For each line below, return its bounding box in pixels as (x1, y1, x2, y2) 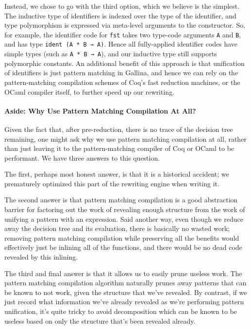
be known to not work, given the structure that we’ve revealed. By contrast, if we (4, 287, 247, 297)
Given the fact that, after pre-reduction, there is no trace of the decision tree (4, 124, 233, 134)
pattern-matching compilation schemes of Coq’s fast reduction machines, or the (4, 77, 240, 87)
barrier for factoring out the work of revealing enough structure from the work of (4, 204, 245, 214)
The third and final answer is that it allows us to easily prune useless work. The (4, 268, 242, 278)
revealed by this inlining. (4, 252, 78, 262)
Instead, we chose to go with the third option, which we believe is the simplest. (4, 1, 240, 11)
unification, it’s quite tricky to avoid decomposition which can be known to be (4, 306, 237, 316)
